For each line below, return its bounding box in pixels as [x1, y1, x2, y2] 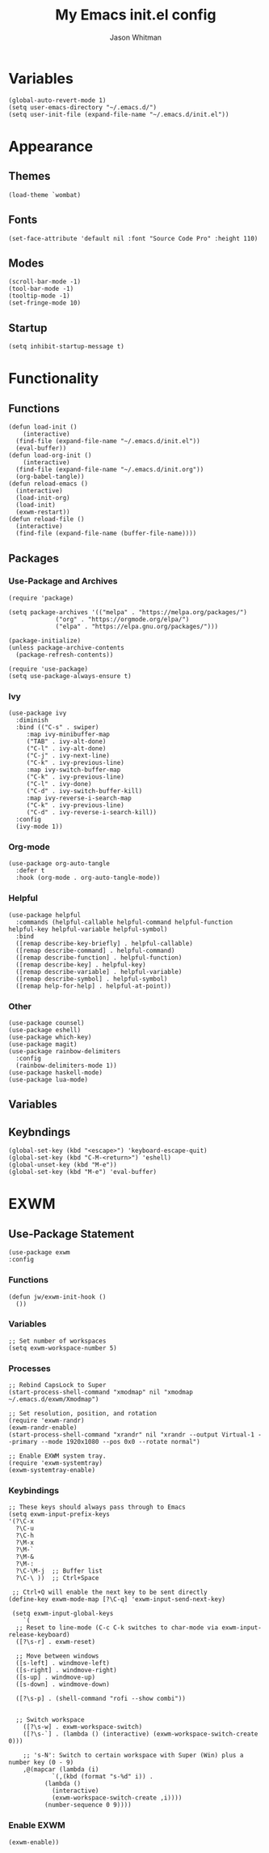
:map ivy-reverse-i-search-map [26, 794, 132, 803]
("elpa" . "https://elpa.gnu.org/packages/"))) [55, 622, 219, 630]
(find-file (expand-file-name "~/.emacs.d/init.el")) [15, 438, 200, 446]
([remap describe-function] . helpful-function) [15, 954, 183, 962]
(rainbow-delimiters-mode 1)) [15, 1061, 117, 1070]
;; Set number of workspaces [8, 1337, 107, 1345]
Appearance [8, 137, 94, 156]
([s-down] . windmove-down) [15, 1680, 111, 1689]
